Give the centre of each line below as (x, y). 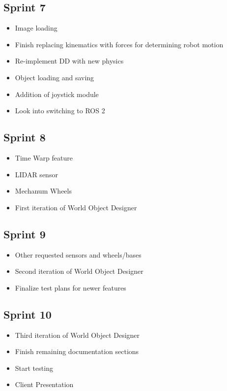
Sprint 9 (25, 234)
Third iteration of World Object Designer (77, 335)
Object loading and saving (55, 77)
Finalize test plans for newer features (71, 287)
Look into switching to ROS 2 (60, 111)
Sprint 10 (28, 314)
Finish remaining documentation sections (77, 351)
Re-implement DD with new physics (69, 61)
